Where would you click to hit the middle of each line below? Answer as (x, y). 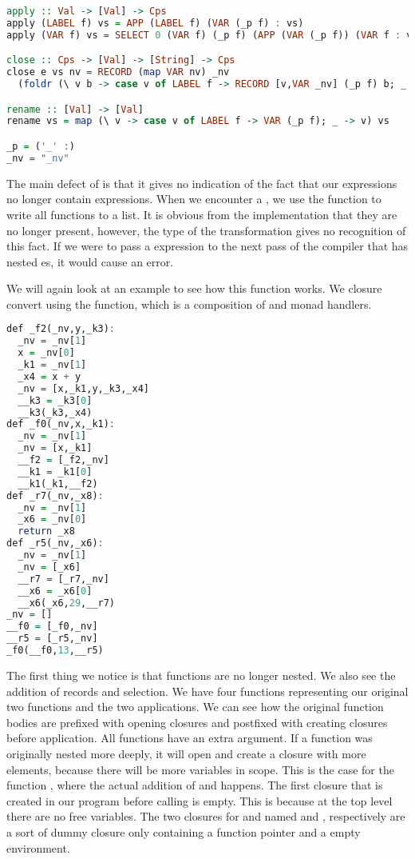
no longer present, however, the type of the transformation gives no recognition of (206, 230)
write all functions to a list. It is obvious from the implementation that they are (202, 214)
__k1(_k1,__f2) (58, 483)
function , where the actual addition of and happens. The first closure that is (195, 785)
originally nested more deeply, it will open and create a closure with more (186, 753)
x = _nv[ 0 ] (46, 353)
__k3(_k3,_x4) (55, 412)
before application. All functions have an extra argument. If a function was (190, 738)
